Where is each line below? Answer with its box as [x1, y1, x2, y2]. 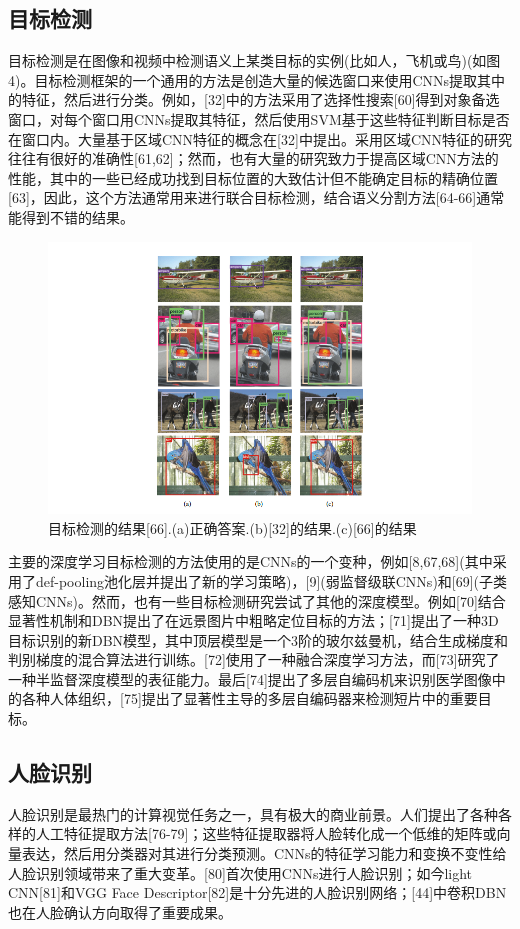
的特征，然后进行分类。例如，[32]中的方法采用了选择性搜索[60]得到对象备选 [8, 89, 500, 110]
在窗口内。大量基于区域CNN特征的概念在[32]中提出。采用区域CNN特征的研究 [8, 128, 512, 149]
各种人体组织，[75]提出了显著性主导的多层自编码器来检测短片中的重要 [21, 688, 478, 709]
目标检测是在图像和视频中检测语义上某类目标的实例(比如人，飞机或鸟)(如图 [8, 50, 501, 71]
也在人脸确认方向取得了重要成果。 [8, 901, 232, 922]
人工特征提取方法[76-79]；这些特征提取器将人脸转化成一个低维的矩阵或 [35, 823, 497, 844]
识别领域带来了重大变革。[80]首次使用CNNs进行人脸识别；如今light [35, 862, 473, 883]
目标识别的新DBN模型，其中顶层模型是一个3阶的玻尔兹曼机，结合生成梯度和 [8, 629, 509, 650]
